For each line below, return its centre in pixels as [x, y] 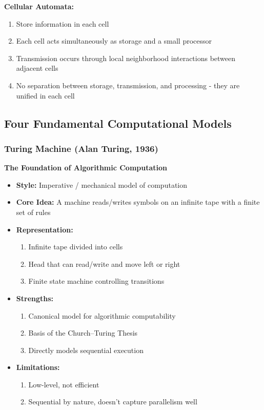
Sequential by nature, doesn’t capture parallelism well [113, 402]
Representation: [45, 229]
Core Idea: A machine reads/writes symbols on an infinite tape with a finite [138, 202]
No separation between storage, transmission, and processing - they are [128, 85]
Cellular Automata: [39, 6]
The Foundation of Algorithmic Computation [86, 168]
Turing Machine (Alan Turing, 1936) [81, 148]
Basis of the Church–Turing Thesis [83, 333]
